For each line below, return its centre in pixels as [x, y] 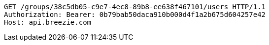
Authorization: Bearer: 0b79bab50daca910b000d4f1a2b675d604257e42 [135, 15]
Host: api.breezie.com [48, 22]
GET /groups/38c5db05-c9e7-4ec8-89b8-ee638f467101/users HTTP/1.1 [135, 7]
